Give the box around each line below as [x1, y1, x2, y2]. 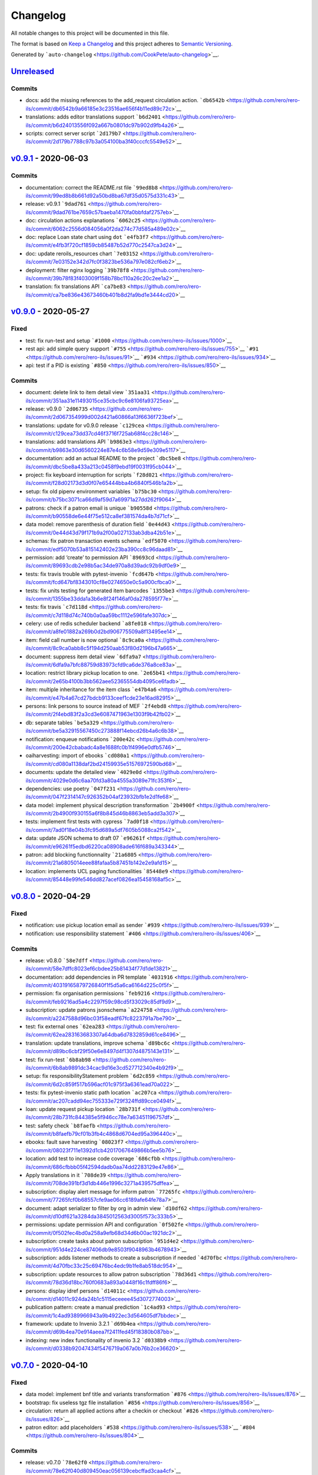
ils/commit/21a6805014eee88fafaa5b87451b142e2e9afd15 [25, 859, 168, 867]
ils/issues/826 [25, 1415, 60, 1422]
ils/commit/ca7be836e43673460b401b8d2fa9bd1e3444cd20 [25, 291, 175, 298]
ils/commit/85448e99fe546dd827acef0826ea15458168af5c [25, 876, 171, 883]
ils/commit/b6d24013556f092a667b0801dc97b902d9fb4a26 [25, 122, 174, 129]
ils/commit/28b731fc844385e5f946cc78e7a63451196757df [25, 1114, 170, 1121]
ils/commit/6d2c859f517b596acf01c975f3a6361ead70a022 [25, 1080, 170, 1088]
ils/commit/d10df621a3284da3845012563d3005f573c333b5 [25, 1212, 173, 1220]
